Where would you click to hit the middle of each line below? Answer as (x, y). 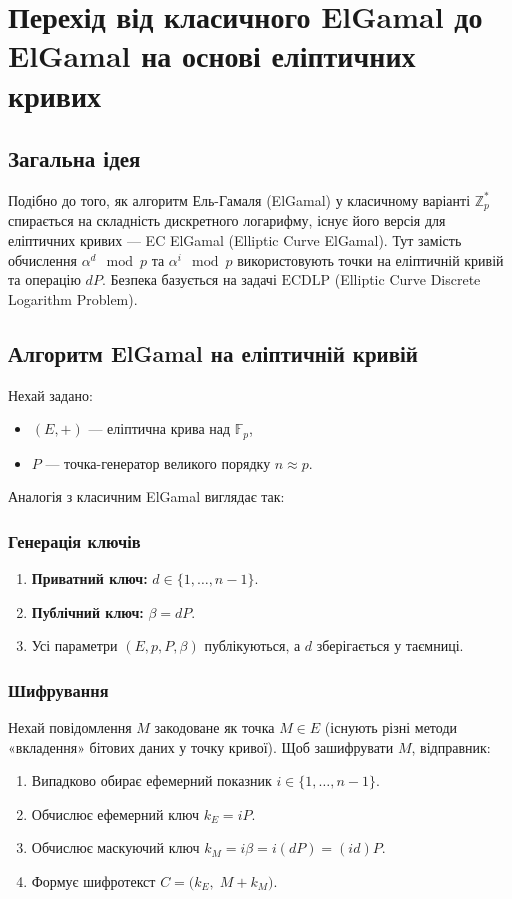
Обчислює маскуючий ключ (115, 847)
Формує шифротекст (93, 881)
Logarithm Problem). (73, 298)
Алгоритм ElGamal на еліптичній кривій (213, 352)
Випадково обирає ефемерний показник (151, 780)
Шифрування (58, 689)
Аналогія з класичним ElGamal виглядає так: (146, 496)
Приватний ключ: (89, 578)
